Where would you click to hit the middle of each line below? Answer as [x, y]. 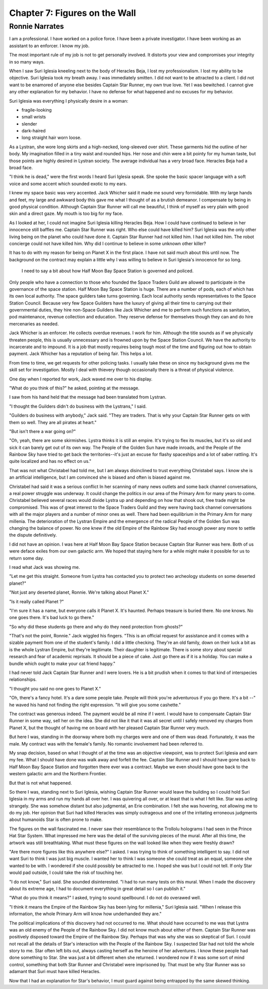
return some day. [27, 558]
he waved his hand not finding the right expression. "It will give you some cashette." [95, 705]
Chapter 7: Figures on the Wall [73, 13]
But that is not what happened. [40, 783]
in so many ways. [27, 62]
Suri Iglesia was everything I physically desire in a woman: [69, 101]
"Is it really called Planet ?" [36, 601]
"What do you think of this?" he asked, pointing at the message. [74, 388]
